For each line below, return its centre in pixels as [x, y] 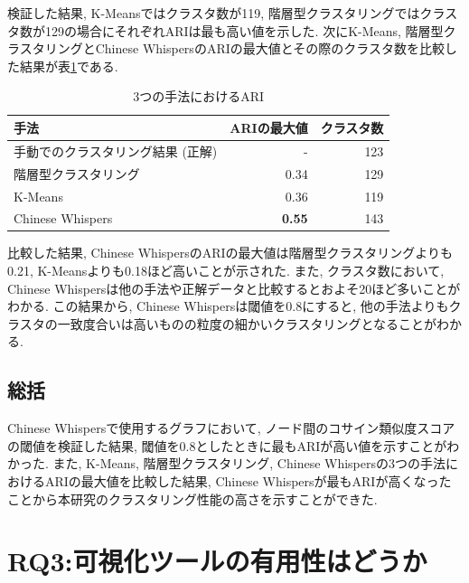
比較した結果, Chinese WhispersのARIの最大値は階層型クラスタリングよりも [230, 253]
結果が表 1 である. [69, 66]
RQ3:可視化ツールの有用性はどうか [217, 561]
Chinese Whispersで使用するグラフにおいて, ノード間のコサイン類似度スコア [231, 428]
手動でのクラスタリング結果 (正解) [116, 150]
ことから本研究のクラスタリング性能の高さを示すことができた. [192, 498]
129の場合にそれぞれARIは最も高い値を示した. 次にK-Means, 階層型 [244, 30]
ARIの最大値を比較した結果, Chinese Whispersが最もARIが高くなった [248, 480]
